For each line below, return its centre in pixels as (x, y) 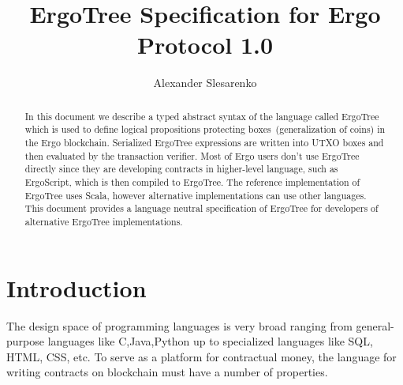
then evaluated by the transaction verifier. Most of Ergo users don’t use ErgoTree (192, 155)
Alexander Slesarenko (205, 83)
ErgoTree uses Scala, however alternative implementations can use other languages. (196, 195)
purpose (25, 341)
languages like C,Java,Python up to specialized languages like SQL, (210, 341)
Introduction (76, 287)
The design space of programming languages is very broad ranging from (179, 325)
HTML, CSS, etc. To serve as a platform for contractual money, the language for (201, 356)
